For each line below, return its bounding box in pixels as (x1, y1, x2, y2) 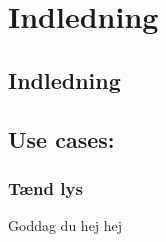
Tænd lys (8, 175, 83, 200)
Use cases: (8, 123, 115, 154)
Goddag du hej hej (8, 215, 123, 236)
